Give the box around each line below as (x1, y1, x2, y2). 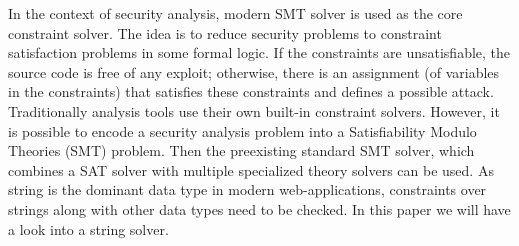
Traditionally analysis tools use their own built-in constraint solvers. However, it (8, 100, 500, 121)
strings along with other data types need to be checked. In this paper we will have (8, 198, 511, 219)
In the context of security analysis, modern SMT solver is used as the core (8, 3, 463, 23)
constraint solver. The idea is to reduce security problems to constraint (8, 22, 442, 43)
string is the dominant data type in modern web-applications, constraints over (8, 179, 487, 200)
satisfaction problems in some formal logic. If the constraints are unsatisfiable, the (8, 42, 511, 63)
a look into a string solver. (8, 218, 169, 239)
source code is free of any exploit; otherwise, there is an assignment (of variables (8, 61, 500, 82)
